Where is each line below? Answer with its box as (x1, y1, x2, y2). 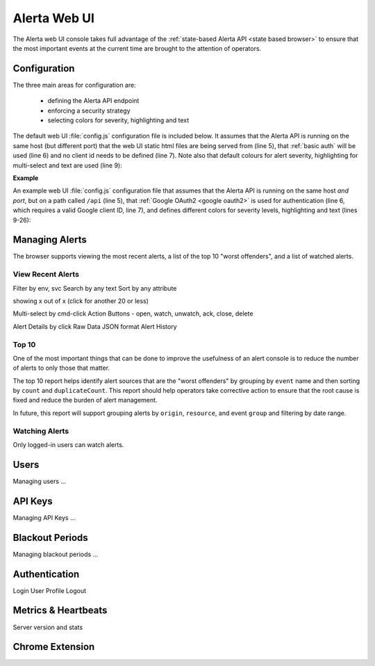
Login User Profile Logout (12, 586, 87, 594)
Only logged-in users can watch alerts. (12, 440, 124, 448)
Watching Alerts (12, 426, 69, 436)
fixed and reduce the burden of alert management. (12, 396, 158, 405)
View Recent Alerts (12, 270, 80, 279)
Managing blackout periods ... (12, 550, 99, 558)
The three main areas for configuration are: (12, 81, 136, 89)
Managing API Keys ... (12, 513, 76, 521)
